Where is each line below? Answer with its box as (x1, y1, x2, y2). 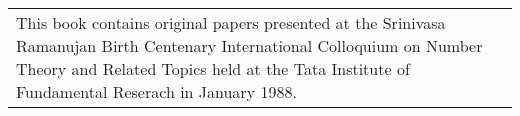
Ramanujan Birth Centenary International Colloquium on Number (16, 33, 483, 57)
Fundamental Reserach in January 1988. (16, 79, 297, 103)
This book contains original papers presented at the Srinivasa (16, 10, 446, 34)
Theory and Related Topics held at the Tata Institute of (16, 56, 410, 80)
